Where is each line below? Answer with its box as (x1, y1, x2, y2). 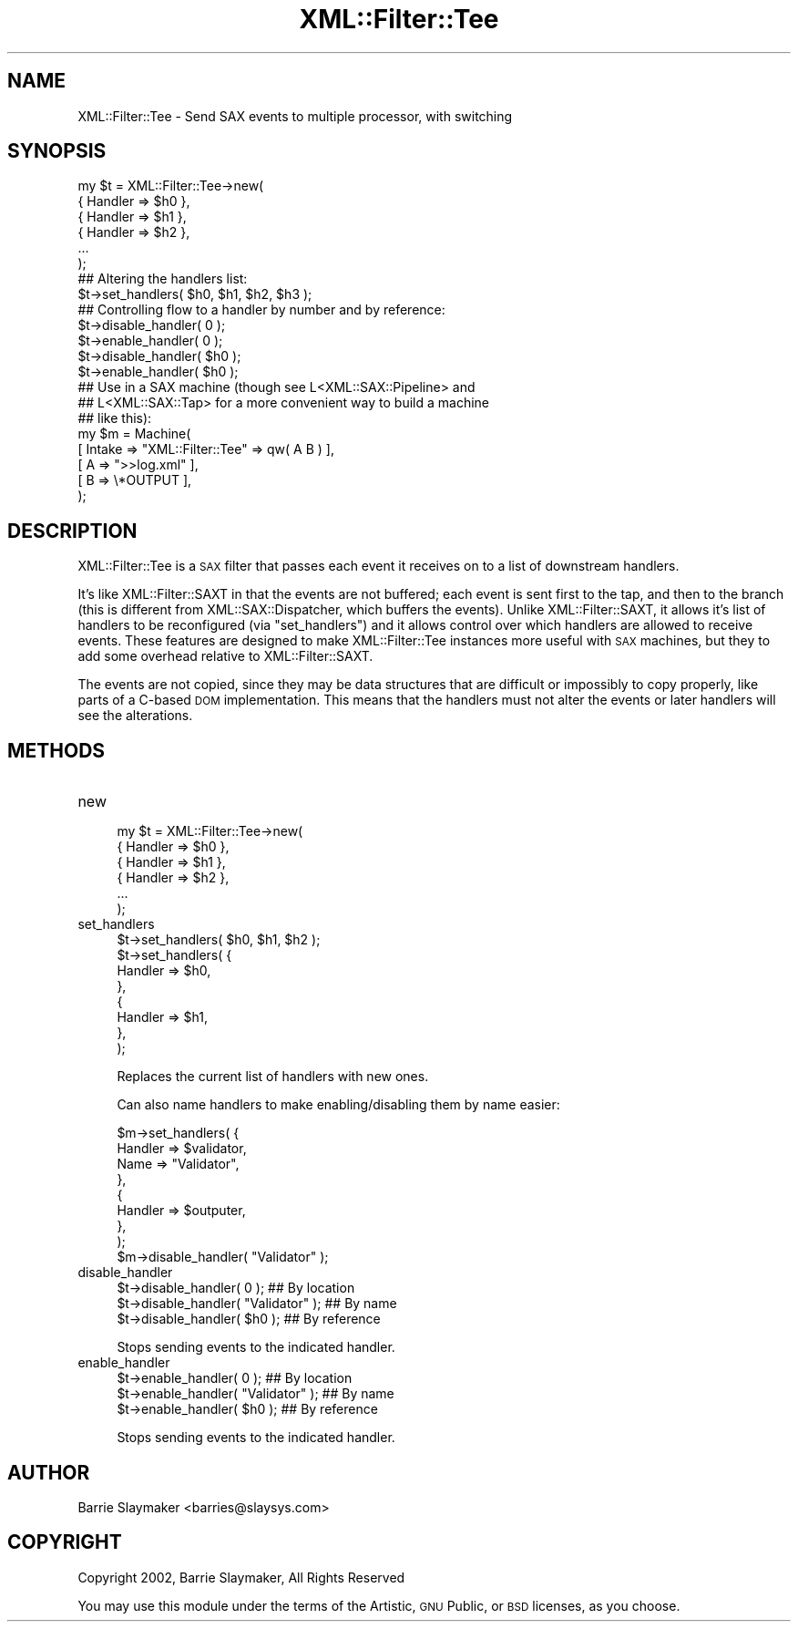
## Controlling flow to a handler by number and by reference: (77, 302, 445, 318)
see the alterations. (77, 707, 193, 724)
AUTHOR (7, 1460, 90, 1484)
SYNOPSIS (7, 139, 107, 163)
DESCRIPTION (7, 519, 138, 542)
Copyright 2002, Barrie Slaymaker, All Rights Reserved (77, 1569, 405, 1585)
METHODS (7, 738, 106, 762)
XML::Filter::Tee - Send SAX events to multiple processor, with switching (77, 108, 513, 124)
